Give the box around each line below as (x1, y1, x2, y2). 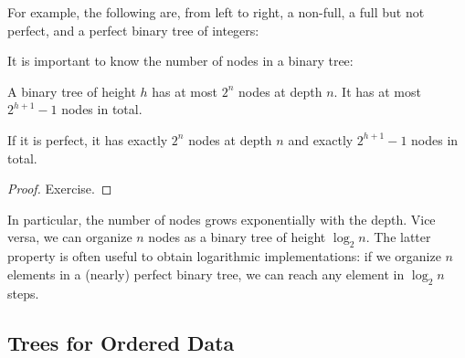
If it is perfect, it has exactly (7, 130, 168, 149)
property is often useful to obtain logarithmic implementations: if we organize (7, 247, 441, 266)
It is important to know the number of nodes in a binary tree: (7, 51, 354, 70)
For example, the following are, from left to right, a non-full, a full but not (7, 3, 425, 21)
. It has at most (333, 81, 421, 100)
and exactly (288, 130, 354, 149)
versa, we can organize (7, 227, 132, 247)
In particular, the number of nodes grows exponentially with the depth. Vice (7, 209, 436, 228)
